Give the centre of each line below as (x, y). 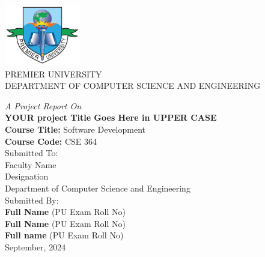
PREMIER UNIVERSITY (53, 74)
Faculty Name (31, 164)
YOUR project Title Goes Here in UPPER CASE (111, 117)
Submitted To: (32, 153)
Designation (27, 176)
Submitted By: (32, 200)
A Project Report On (43, 105)
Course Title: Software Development (75, 129)
